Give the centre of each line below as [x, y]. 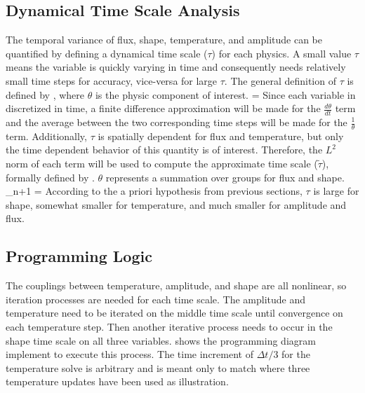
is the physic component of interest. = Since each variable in [225, 94]
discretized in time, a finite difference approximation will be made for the [163, 108]
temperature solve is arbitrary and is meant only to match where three [158, 367]
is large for [336, 191]
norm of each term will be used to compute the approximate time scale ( [162, 164]
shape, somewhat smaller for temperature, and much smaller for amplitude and [176, 204]
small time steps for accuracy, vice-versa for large [112, 80]
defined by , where [45, 94]
